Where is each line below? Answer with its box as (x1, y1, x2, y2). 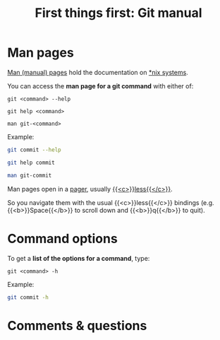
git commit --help (7, 146, 61, 153)
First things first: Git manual (35, 5, 202, 21)
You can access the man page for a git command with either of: (7, 81, 194, 90)
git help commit (7, 159, 55, 166)
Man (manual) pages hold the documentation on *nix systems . (7, 68, 188, 76)
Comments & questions (7, 317, 147, 334)
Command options (7, 230, 118, 247)
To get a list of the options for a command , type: (7, 254, 150, 262)
